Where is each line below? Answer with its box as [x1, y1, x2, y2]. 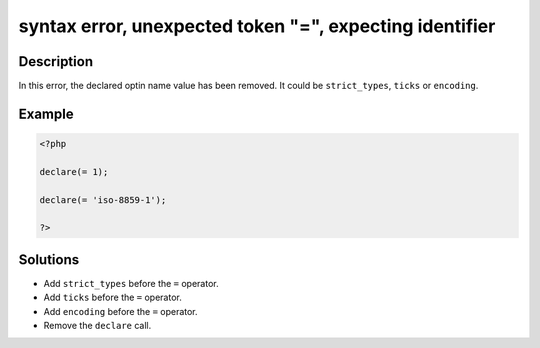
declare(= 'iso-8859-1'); [39, 194, 167, 205]
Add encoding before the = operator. [43, 305, 199, 317]
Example [18, 105, 74, 122]
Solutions [18, 251, 80, 268]
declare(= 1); [39, 166, 109, 177]
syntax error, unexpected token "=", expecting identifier [18, 15, 496, 37]
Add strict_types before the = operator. [43, 277, 219, 289]
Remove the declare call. [43, 320, 152, 332]
